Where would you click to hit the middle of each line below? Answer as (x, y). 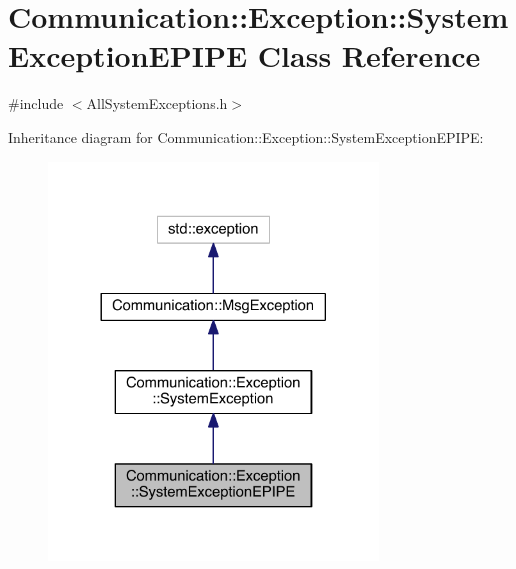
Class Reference (369, 55)
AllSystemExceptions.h (157, 103)
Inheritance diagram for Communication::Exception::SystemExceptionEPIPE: (246, 136)
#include (36, 103)
